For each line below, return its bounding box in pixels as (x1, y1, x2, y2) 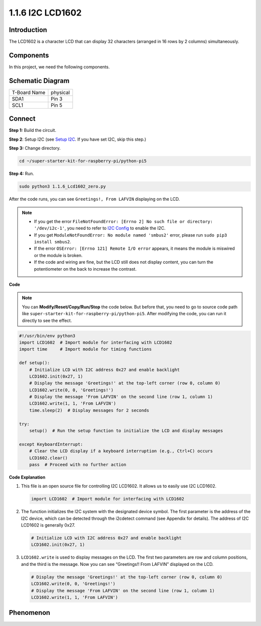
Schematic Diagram (9, 77, 70, 85)
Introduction (9, 26, 47, 34)
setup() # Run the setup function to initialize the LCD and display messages (29, 428, 223, 433)
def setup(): (19, 360, 50, 366)
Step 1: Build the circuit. (9, 128, 57, 133)
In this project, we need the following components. (9, 64, 110, 70)
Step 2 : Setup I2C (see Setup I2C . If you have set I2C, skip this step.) (9, 136, 146, 142)
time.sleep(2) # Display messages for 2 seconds (29, 407, 149, 413)
